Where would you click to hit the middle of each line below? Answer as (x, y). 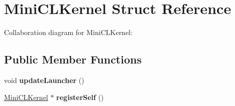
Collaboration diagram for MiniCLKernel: (68, 32)
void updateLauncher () (44, 80)
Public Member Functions (73, 59)
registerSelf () (80, 97)
